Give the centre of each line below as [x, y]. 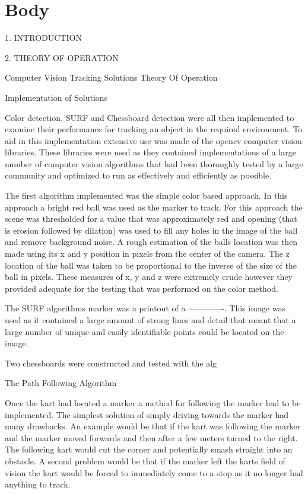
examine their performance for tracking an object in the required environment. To [154, 129]
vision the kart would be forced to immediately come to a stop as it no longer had [154, 472]
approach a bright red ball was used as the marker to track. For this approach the [154, 207]
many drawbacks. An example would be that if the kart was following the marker [153, 426]
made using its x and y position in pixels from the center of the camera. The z [147, 254]
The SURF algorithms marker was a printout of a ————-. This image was [145, 308]
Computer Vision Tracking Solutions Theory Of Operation [111, 77]
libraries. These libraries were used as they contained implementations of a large [151, 152]
